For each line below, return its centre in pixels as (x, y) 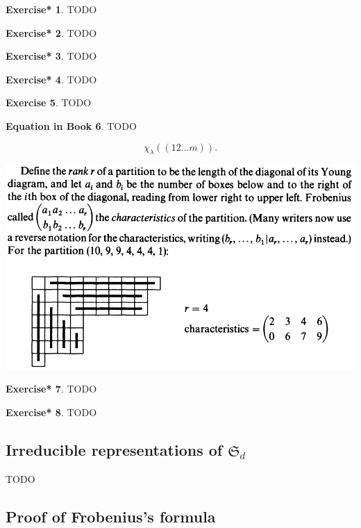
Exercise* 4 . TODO (51, 79)
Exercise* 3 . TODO (51, 56)
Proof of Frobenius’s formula (111, 516)
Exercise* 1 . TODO (51, 9)
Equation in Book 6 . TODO (71, 125)
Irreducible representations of (114, 449)
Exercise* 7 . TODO (51, 389)
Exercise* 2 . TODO (51, 32)
